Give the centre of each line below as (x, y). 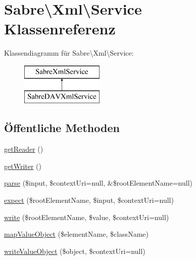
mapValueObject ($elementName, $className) (76, 234)
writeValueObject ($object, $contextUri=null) (75, 251)
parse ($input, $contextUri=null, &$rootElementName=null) (99, 183)
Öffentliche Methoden (62, 128)
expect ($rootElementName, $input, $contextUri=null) (89, 200)
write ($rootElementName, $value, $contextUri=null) (87, 217)
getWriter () (23, 166)
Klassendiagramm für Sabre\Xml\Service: (69, 53)
